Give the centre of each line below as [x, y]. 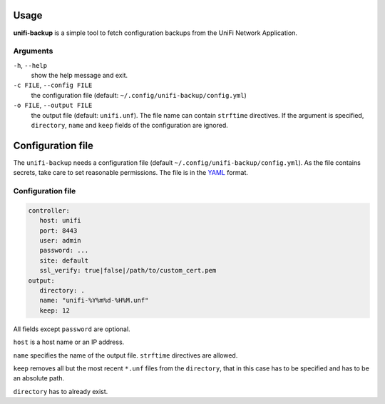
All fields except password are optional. [72, 329]
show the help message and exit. [79, 76]
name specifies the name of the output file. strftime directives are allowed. [125, 355]
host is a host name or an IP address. [69, 342]
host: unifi [60, 221]
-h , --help [30, 65]
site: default [64, 260]
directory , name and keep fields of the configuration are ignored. [129, 125]
